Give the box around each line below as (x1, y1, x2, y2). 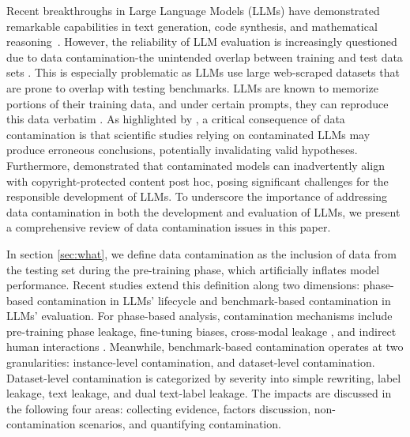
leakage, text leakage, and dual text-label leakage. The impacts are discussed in (6, 385, 392, 401)
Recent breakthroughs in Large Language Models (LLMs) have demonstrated (6, 2, 380, 18)
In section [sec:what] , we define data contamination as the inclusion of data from (6, 245, 397, 262)
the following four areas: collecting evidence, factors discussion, (6, 400, 311, 416)
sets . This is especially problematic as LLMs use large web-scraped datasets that (6, 64, 400, 81)
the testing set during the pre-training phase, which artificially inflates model (6, 261, 380, 277)
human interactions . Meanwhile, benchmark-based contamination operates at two (6, 338, 404, 355)
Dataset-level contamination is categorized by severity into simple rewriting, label (6, 369, 401, 386)
